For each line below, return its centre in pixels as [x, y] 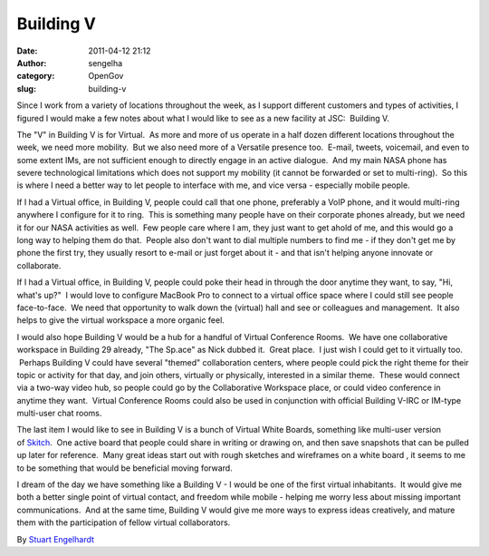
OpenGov [106, 76]
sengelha [105, 63]
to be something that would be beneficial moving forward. [125, 468]
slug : [26, 88]
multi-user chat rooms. [59, 414]
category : [36, 76]
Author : [32, 63]
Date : [27, 51]
